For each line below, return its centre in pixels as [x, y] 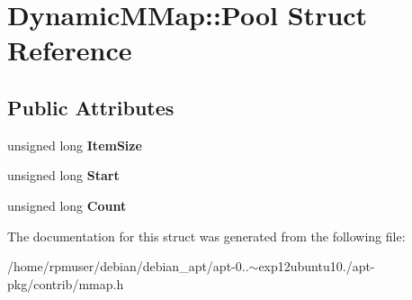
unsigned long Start [63, 175]
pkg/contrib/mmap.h [66, 283]
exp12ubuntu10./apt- [317, 266]
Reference [70, 50]
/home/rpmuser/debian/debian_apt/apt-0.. [128, 266]
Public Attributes [91, 107]
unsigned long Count [67, 205]
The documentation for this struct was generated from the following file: [206, 236]
